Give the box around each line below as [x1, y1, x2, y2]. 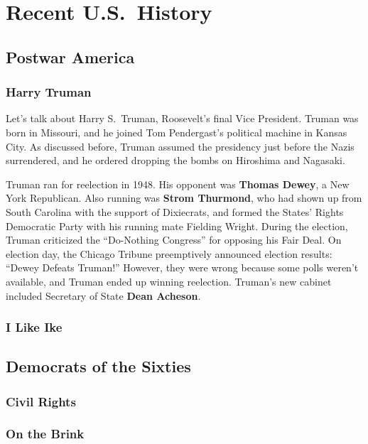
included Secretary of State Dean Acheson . [6, 288, 201, 303]
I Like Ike [6, 318, 63, 336]
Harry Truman [6, 83, 92, 101]
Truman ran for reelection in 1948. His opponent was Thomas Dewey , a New [6, 176, 350, 191]
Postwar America [6, 45, 135, 67]
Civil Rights [6, 392, 76, 410]
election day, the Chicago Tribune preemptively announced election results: [6, 246, 332, 261]
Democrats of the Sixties [6, 355, 191, 377]
